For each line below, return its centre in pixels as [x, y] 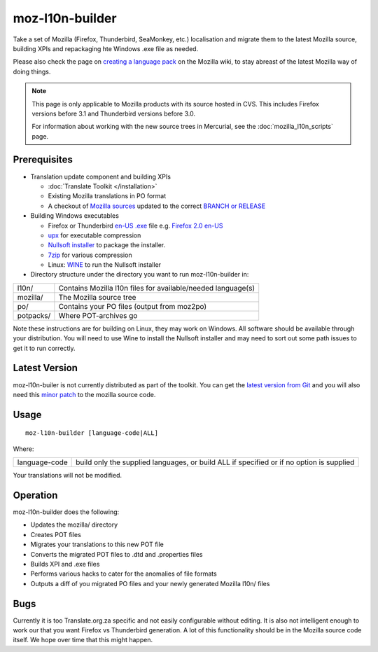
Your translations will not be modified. [68, 476]
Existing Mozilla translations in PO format [107, 196]
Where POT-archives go [98, 315]
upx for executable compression [94, 235]
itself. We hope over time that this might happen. [83, 640]
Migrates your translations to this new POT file [97, 545]
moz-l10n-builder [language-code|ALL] [92, 433]
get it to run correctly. [44, 348]
